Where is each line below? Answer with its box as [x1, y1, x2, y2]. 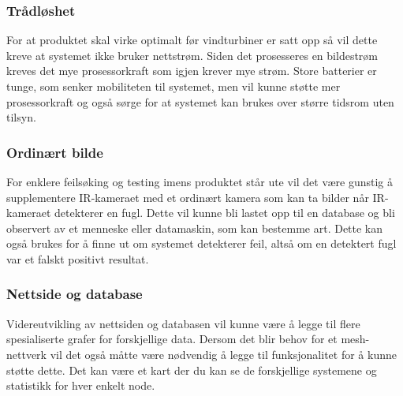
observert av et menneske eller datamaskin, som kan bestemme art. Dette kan [6, 219, 383, 236]
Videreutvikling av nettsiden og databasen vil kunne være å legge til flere [6, 315, 360, 331]
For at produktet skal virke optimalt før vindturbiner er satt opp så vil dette [6, 32, 378, 48]
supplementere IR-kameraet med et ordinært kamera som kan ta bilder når [6, 189, 369, 205]
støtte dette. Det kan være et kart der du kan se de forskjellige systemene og [6, 361, 377, 378]
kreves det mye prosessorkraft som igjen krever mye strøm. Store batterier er [6, 62, 377, 79]
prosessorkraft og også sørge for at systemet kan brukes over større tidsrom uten [6, 93, 394, 110]
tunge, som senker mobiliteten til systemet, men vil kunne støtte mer [6, 78, 341, 94]
